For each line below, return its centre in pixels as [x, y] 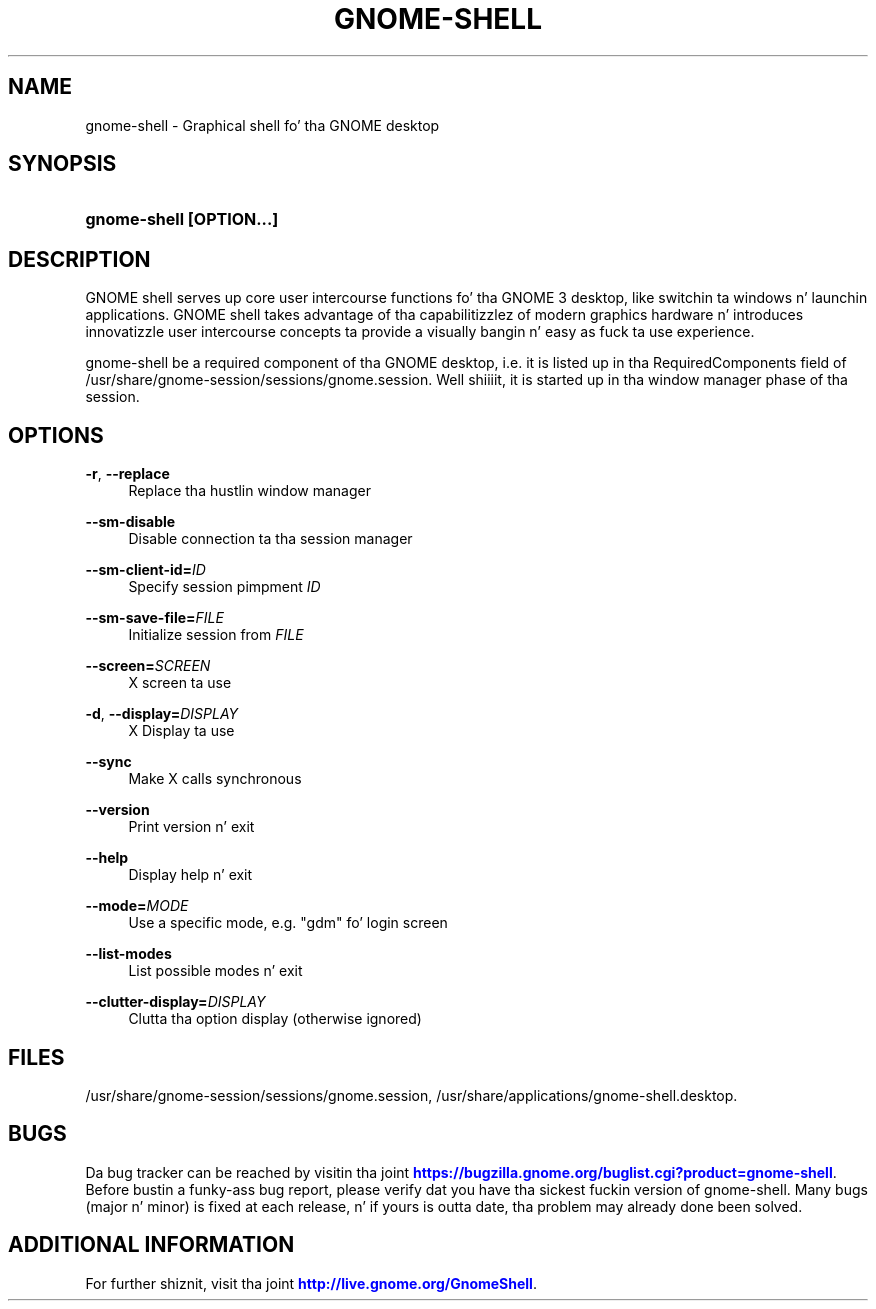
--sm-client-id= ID [145, 570]
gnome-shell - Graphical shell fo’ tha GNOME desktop [262, 125]
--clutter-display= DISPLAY [175, 1002]
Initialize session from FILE [216, 635]
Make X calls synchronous [215, 779]
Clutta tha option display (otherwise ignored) [275, 1019]
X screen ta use [180, 683]
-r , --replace [127, 474]
